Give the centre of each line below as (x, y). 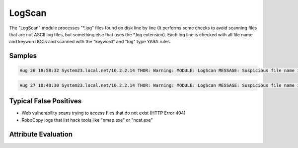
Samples (23, 56)
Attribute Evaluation (41, 134)
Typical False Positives (45, 101)
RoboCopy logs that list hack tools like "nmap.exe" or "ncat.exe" (87, 120)
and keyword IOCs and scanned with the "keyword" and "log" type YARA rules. (90, 42)
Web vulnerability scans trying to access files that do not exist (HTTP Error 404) (104, 113)
